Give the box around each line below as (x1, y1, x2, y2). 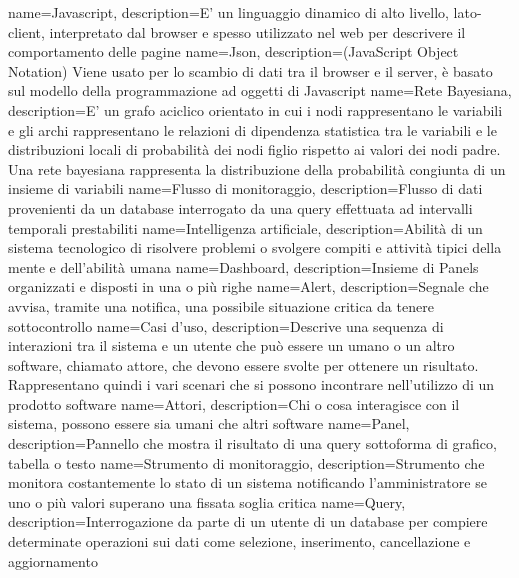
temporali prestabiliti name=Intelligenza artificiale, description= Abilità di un (8, 217, 483, 238)
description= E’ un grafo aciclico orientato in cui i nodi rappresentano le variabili (8, 99, 503, 120)
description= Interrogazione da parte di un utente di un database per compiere (8, 511, 488, 532)
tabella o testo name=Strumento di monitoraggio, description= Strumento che (8, 452, 485, 473)
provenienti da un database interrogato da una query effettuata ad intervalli (8, 197, 473, 218)
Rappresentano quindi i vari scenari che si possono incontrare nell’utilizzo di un (8, 374, 495, 395)
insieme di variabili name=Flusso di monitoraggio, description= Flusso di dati (8, 178, 483, 199)
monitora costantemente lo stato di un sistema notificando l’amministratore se (8, 472, 487, 493)
